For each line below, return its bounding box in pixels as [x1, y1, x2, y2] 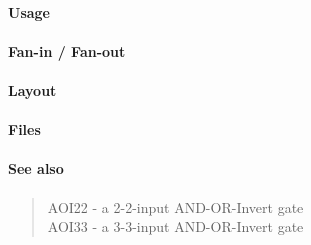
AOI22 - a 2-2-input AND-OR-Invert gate [47, 196, 304, 217]
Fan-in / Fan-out [8, 40, 126, 61]
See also [8, 158, 64, 179]
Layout [8, 79, 57, 100]
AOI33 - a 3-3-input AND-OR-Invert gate [47, 216, 304, 237]
